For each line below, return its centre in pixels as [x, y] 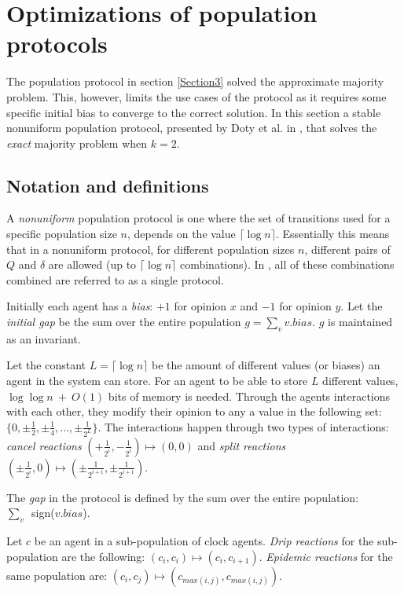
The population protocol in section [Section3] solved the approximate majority [195, 81]
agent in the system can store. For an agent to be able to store [157, 381]
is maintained [360, 322]
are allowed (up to [92, 264]
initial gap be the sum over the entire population [124, 322]
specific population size [62, 234]
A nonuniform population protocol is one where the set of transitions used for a [198, 218]
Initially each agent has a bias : [80, 306]
